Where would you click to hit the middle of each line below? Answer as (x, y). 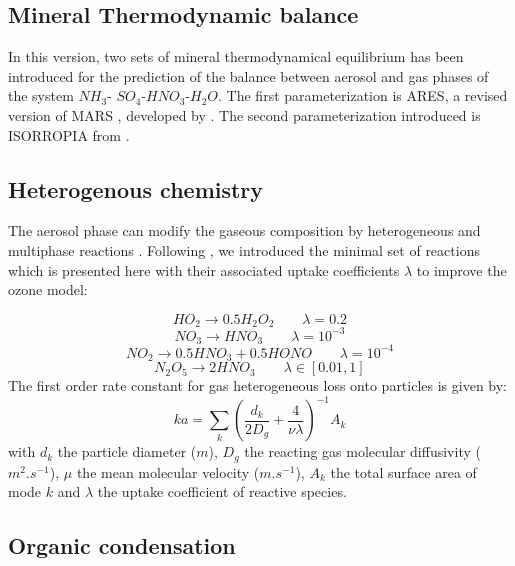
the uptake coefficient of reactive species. (222, 491)
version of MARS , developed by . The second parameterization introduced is (244, 114)
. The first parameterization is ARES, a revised (363, 95)
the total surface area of (403, 471)
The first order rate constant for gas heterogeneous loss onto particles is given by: (258, 385)
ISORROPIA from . (69, 134)
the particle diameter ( (127, 451)
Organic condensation (122, 545)
